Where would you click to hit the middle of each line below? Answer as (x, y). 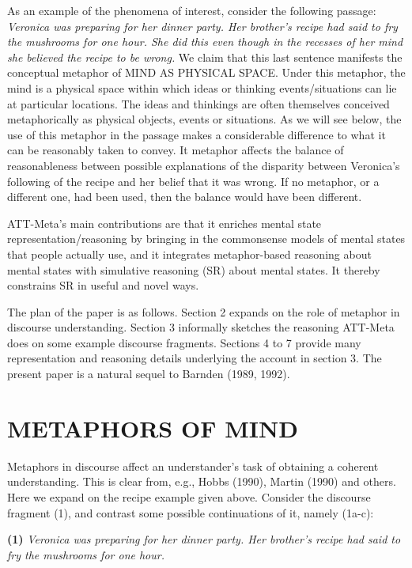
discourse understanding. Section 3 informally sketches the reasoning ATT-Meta (201, 327)
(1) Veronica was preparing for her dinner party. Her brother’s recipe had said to (204, 539)
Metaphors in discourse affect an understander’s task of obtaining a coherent (193, 466)
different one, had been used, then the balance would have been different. (185, 197)
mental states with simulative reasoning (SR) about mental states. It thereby (194, 269)
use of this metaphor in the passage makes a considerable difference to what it (197, 134)
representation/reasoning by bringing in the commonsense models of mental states (206, 239)
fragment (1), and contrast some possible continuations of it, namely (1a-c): (191, 512)
